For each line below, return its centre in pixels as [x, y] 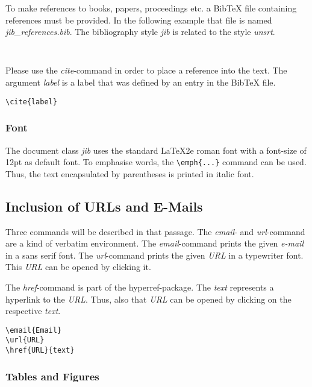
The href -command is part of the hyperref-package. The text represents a [140, 287]
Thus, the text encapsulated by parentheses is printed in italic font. [130, 173]
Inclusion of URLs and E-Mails [104, 206]
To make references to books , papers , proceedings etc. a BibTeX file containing [151, 8]
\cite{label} [31, 102]
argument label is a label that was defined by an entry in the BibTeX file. [141, 82]
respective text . [33, 311]
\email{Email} [34, 330]
